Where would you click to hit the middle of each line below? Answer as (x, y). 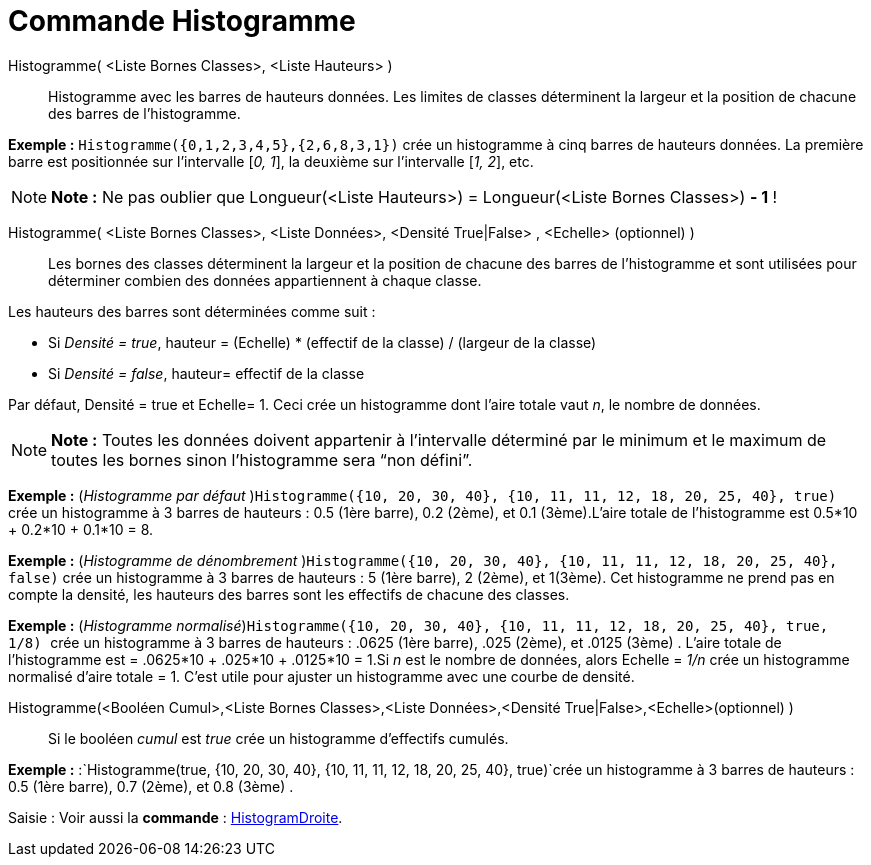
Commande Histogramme (182, 21)
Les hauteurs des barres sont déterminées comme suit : (192, 311)
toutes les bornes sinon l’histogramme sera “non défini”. (262, 459)
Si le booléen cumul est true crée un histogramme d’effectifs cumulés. (278, 738)
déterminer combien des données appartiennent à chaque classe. (265, 280)
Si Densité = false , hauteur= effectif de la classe (206, 373)
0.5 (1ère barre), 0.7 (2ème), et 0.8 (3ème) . (151, 786)
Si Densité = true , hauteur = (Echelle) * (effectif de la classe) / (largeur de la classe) (322, 342)
